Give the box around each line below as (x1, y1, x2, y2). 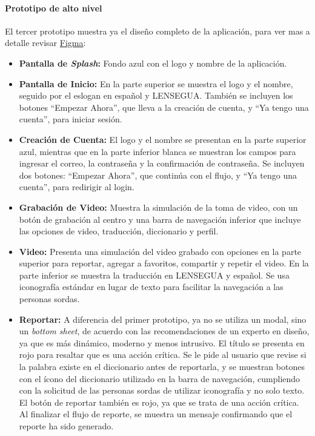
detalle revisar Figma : (5, 36, 86, 49)
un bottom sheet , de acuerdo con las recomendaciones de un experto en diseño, (19, 325, 310, 337)
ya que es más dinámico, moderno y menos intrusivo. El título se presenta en (19, 336, 305, 349)
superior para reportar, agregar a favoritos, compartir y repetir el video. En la (19, 257, 309, 269)
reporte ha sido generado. (19, 420, 114, 432)
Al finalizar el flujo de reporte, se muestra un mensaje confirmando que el (19, 408, 293, 420)
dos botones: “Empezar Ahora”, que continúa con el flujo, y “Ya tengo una (19, 168, 297, 181)
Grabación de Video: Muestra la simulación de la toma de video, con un (19, 200, 298, 213)
